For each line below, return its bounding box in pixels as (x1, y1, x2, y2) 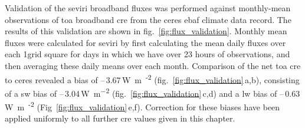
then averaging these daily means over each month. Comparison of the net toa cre (5, 59, 301, 71)
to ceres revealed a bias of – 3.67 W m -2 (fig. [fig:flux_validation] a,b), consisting (5, 71, 300, 86)
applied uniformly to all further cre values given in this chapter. (5, 112, 235, 124)
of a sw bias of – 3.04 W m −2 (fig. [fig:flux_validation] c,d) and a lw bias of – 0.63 (5, 85, 300, 99)
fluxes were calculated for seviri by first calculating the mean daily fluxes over (5, 36, 286, 48)
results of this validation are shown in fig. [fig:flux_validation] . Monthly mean (5, 25, 287, 37)
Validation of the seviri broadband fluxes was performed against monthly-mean (5, 2, 291, 14)
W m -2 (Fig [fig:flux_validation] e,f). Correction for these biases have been (5, 99, 280, 113)
